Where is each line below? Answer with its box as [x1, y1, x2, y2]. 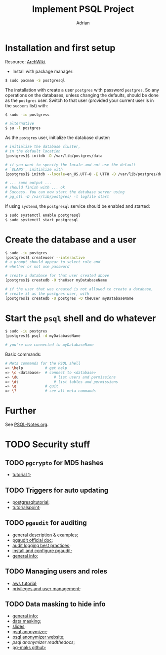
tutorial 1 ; [12, 471, 31, 478]
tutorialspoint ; [12, 504, 41, 510]
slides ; [12, 623, 26, 629]
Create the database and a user [5, 234, 137, 245]
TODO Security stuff [5, 439, 90, 450]
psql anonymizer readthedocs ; [12, 639, 75, 645]
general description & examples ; [12, 532, 78, 538]
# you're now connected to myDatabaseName [5, 342, 94, 347]
